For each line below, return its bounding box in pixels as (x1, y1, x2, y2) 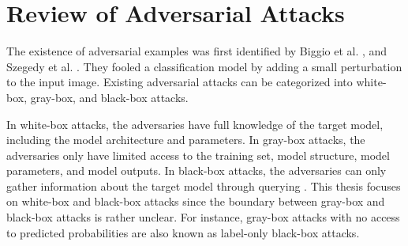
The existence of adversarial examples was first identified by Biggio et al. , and (6, 43, 387, 59)
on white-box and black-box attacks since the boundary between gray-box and (6, 193, 385, 210)
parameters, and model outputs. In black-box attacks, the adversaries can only (6, 162, 387, 179)
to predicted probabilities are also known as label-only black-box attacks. (6, 224, 360, 240)
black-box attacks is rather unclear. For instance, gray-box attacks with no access (6, 209, 400, 225)
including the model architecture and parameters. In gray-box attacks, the (6, 131, 365, 148)
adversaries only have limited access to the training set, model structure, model (6, 146, 390, 163)
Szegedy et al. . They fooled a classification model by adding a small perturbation (6, 58, 402, 74)
